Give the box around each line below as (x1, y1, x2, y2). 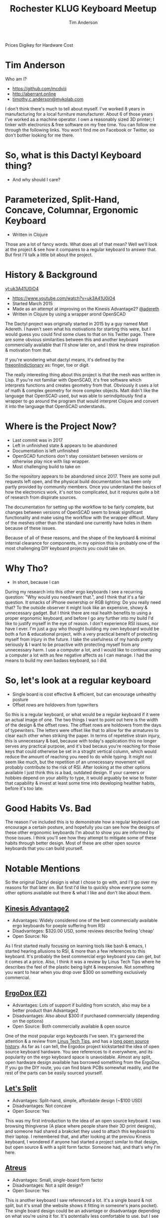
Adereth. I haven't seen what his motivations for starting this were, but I (5, 326, 151, 332)
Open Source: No (12, 933, 48, 939)
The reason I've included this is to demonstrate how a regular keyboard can (5, 819, 160, 825)
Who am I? (5, 76, 27, 82)
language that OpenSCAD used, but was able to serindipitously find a (5, 393, 147, 399)
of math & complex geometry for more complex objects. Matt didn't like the (5, 387, 159, 393)
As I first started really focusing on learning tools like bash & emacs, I (5, 943, 146, 949)
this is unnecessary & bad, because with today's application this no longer (5, 737, 157, 743)
